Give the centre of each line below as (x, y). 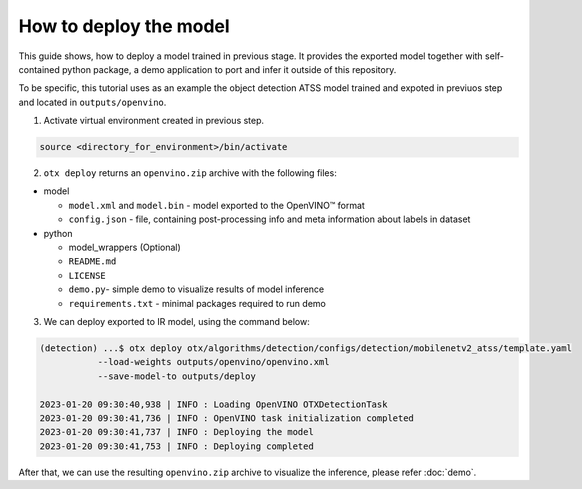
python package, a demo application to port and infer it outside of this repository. (229, 69)
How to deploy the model (124, 26)
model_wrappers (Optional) (125, 247)
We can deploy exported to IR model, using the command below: (176, 321)
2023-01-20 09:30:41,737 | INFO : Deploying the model (176, 432)
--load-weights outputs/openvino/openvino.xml (213, 362)
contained (39, 69)
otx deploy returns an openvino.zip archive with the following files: (190, 173)
